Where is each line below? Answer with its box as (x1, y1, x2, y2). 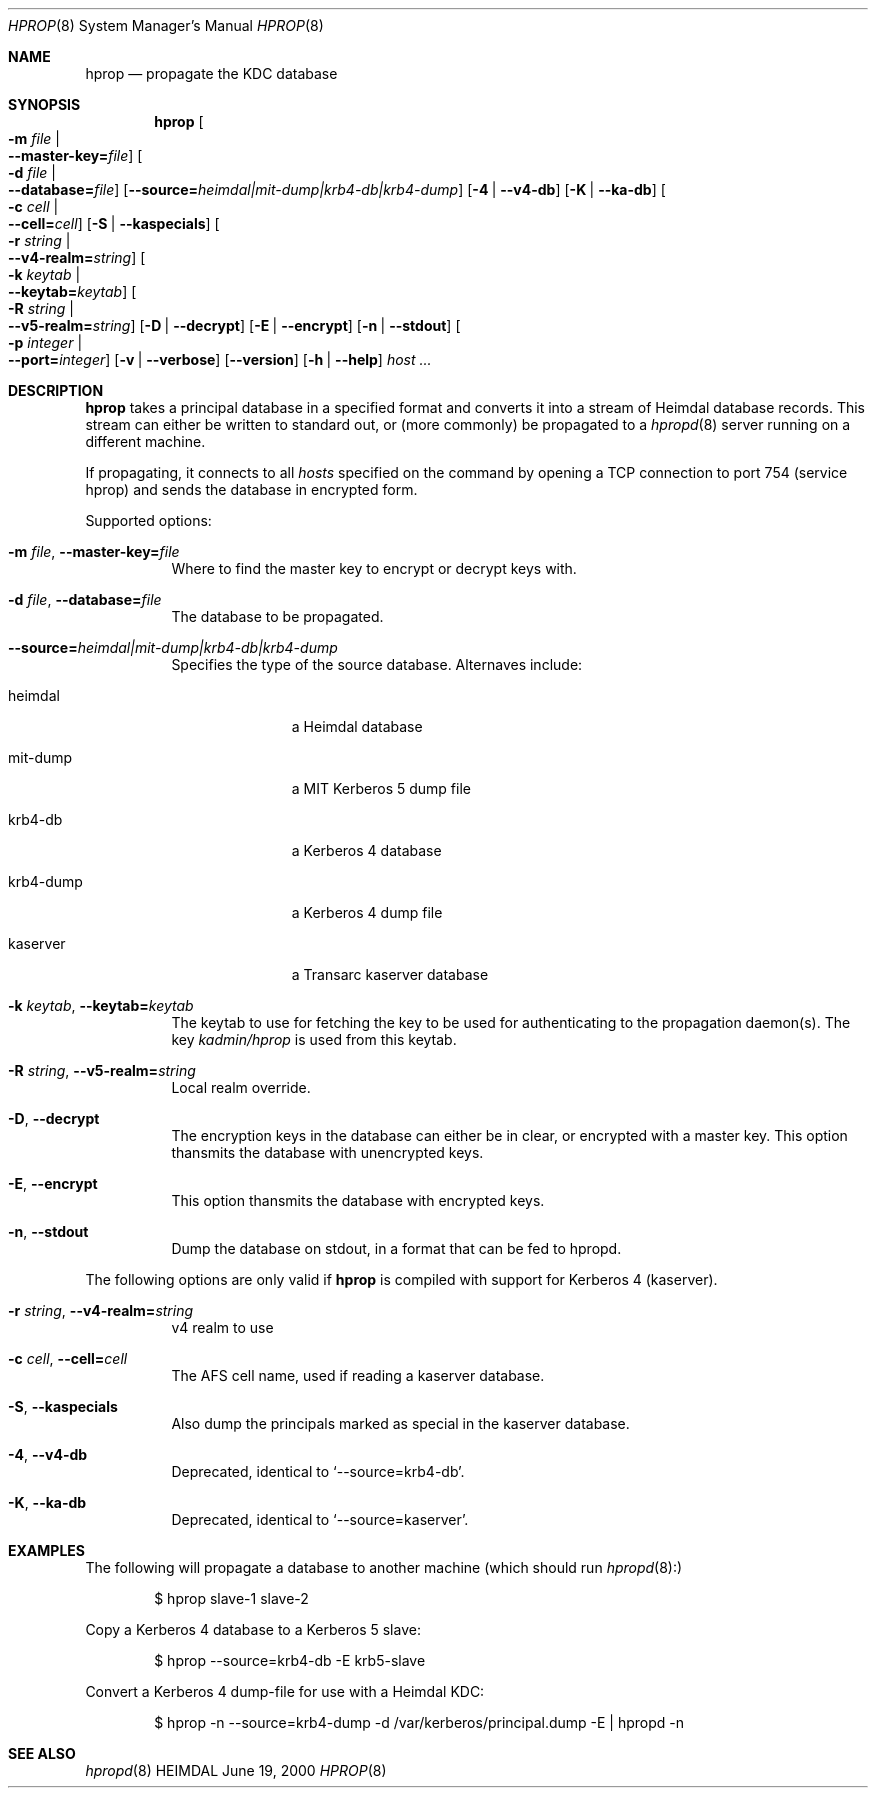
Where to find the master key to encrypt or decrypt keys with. (171, 560, 577, 577)
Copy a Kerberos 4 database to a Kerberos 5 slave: (85, 1621, 421, 1638)
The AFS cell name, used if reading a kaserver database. (171, 1367, 545, 1384)
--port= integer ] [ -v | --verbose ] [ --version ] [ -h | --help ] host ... (8, 351, 432, 368)
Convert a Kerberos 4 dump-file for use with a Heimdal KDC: (85, 1683, 485, 1700)
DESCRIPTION (8, 382, 104, 399)
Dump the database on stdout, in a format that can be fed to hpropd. (171, 1240, 622, 1257)
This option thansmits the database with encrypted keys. (171, 1192, 545, 1209)
